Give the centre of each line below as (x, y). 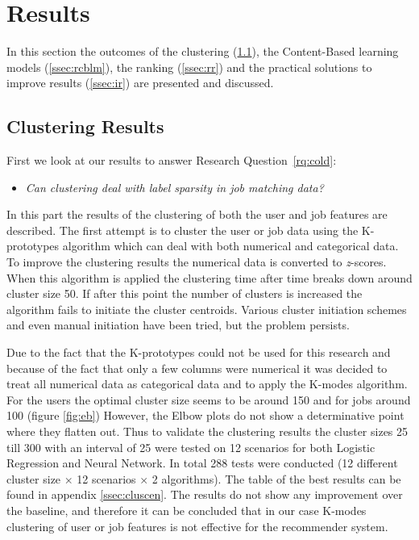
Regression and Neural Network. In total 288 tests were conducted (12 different (202, 463)
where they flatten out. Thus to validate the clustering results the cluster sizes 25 (207, 431)
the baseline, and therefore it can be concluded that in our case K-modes (187, 510)
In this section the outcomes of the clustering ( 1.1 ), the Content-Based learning (203, 51)
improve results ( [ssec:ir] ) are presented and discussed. (140, 83)
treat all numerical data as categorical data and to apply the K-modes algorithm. (207, 384)
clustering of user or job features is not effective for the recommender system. (197, 526)
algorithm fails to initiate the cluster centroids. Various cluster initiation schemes (207, 309)
